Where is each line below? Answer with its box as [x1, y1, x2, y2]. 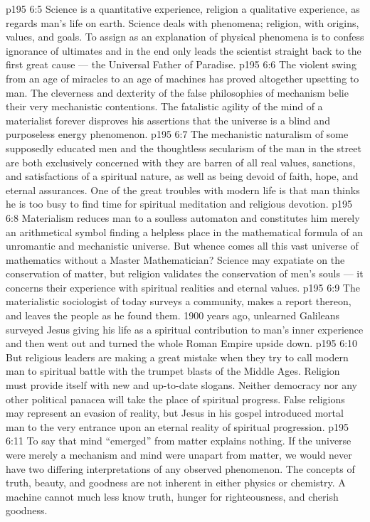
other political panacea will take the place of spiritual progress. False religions [6, 391, 345, 406]
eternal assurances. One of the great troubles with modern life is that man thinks [6, 182, 360, 197]
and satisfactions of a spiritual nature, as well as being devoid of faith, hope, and [6, 169, 359, 183]
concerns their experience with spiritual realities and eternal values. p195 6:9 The [6, 279, 360, 294]
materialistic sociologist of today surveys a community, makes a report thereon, [6, 294, 351, 309]
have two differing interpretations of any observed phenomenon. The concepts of [6, 461, 355, 476]
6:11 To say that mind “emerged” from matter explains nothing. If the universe [6, 433, 351, 448]
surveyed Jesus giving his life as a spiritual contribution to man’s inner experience [6, 321, 364, 336]
